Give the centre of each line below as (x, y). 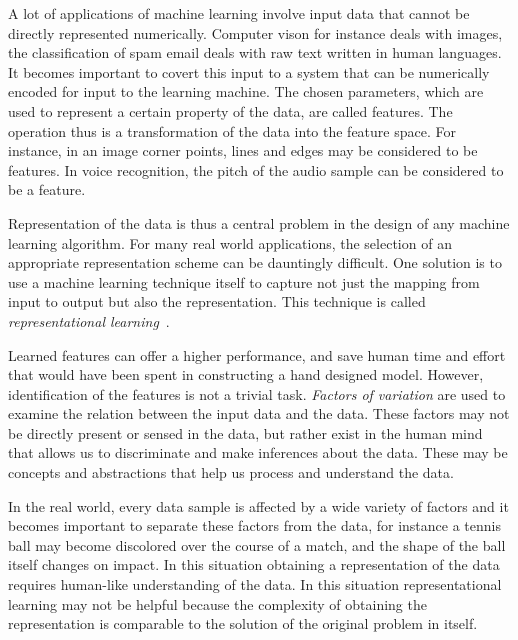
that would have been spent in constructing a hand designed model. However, (246, 374)
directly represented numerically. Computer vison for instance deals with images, (255, 32)
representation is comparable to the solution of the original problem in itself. (243, 623)
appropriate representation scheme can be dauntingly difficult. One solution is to (255, 262)
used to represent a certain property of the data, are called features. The (230, 110)
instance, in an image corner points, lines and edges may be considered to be (243, 150)
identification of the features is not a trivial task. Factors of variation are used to (257, 393)
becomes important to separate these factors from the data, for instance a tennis (254, 525)
